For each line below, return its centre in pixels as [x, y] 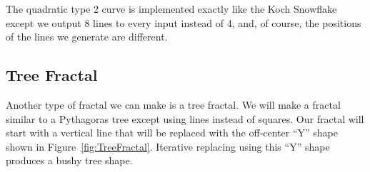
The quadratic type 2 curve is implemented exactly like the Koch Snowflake [171, 9]
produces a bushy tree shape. [69, 160]
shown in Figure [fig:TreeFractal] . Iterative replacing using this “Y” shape [168, 146]
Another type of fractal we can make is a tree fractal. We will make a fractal [173, 104]
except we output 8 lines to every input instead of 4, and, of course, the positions [184, 22]
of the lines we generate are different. [87, 37]
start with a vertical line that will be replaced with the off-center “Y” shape [172, 133]
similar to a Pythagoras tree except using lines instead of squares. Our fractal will [185, 118]
